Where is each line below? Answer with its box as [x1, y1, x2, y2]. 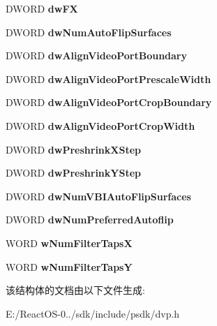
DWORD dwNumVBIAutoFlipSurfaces [6, 188, 191, 203]
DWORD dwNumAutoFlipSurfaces [6, 24, 172, 39]
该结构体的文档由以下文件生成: [6, 283, 145, 297]
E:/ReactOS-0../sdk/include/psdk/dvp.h [6, 306, 180, 320]
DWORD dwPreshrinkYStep [6, 165, 141, 180]
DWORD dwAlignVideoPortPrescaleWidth [6, 71, 211, 86]
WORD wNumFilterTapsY [6, 259, 133, 274]
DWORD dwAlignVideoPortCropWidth [6, 118, 195, 133]
